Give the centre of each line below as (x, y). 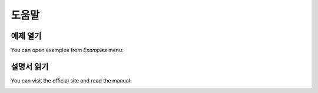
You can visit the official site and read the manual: (71, 80)
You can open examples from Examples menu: (67, 50)
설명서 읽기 (30, 66)
